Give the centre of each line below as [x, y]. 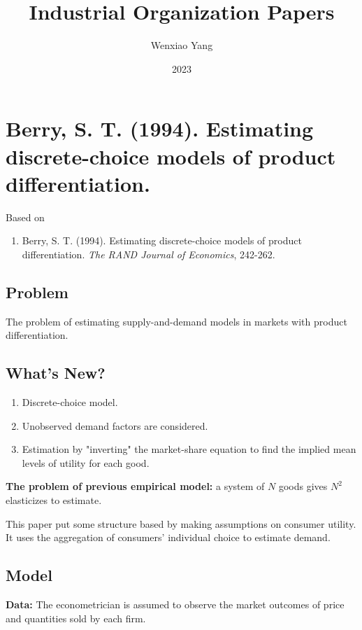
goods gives [303, 486]
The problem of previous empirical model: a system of [135, 486]
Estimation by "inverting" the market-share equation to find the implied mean [189, 449]
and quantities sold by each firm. [76, 618]
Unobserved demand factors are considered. [115, 425]
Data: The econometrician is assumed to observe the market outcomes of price [175, 604]
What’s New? [56, 373]
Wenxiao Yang [182, 45]
